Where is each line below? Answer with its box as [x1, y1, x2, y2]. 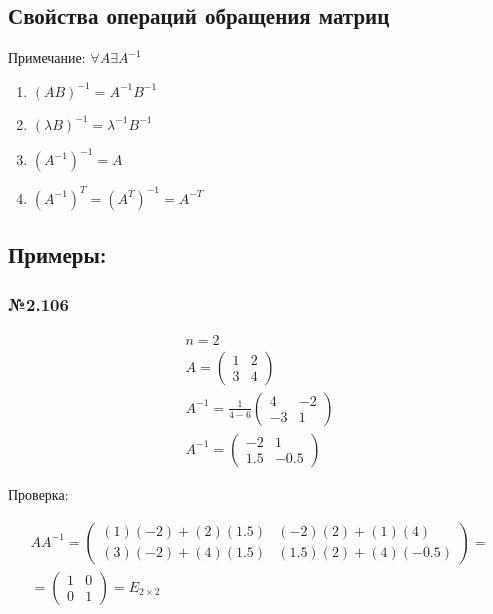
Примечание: [8, 47, 86, 68]
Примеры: [8, 239, 107, 270]
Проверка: [8, 483, 69, 504]
